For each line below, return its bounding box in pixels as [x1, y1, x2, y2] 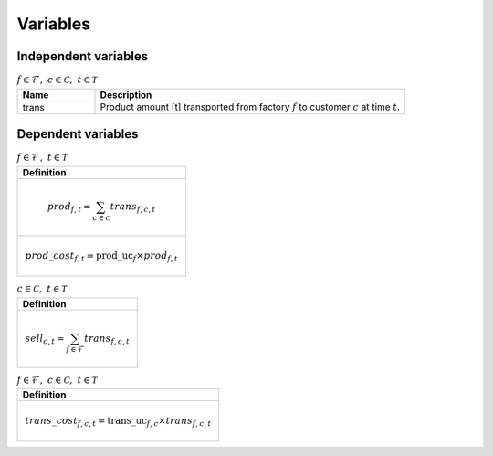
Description [100, 88, 152, 101]
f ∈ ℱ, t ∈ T [16, 151, 68, 164]
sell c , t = [25, 332, 65, 346]
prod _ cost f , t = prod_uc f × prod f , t [25, 249, 178, 264]
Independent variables [16, 48, 149, 64]
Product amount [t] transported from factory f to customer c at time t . [100, 101, 401, 113]
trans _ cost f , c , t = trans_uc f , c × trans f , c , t [25, 415, 212, 429]
